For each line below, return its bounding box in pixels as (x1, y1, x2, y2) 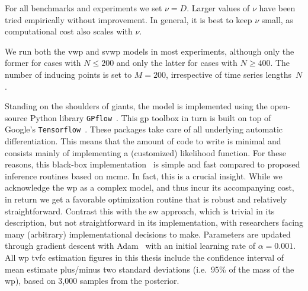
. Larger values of (187, 2, 250, 14)
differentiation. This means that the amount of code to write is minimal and (5, 135, 281, 147)
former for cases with (5, 56, 81, 69)
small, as (261, 13, 293, 26)
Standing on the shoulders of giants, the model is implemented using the (5, 100, 268, 112)
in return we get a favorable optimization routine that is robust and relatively (5, 193, 287, 205)
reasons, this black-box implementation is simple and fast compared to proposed (5, 158, 300, 170)
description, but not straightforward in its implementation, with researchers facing (5, 216, 303, 229)
